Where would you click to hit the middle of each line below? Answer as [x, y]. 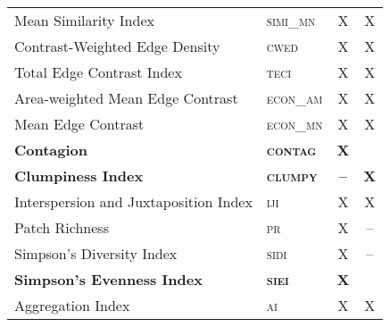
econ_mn [295, 124]
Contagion [51, 150]
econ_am [295, 98]
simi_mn [291, 20]
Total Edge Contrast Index [98, 72]
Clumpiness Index [79, 176]
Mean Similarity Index [84, 20]
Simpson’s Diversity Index [96, 253]
